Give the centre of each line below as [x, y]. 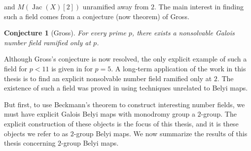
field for [16, 68]
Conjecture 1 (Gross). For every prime [65, 33]
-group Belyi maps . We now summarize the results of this [161, 133]
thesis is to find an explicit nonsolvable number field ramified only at [108, 78]
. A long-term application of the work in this [179, 68]
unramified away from [116, 6]
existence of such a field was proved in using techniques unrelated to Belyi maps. [126, 88]
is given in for [72, 68]
